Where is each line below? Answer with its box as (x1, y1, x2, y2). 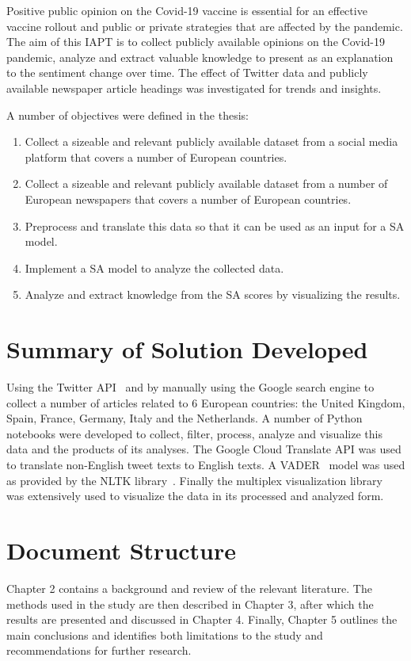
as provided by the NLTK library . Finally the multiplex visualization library (6, 472, 382, 488)
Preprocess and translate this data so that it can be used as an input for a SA (25, 217, 405, 234)
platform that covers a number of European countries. (25, 148, 287, 165)
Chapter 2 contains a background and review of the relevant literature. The (6, 579, 372, 596)
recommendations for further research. (6, 642, 192, 659)
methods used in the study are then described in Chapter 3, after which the (6, 595, 374, 612)
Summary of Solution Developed (6, 333, 368, 365)
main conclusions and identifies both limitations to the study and (6, 626, 323, 643)
